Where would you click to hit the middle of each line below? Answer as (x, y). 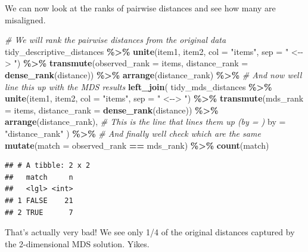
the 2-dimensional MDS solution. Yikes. (77, 243)
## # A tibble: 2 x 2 (48, 166)
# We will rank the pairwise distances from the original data (116, 40)
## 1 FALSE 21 (39, 200)
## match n (39, 177)
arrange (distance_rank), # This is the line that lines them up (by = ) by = (145, 122)
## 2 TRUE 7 (39, 212)
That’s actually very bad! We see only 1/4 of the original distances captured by (150, 232)
